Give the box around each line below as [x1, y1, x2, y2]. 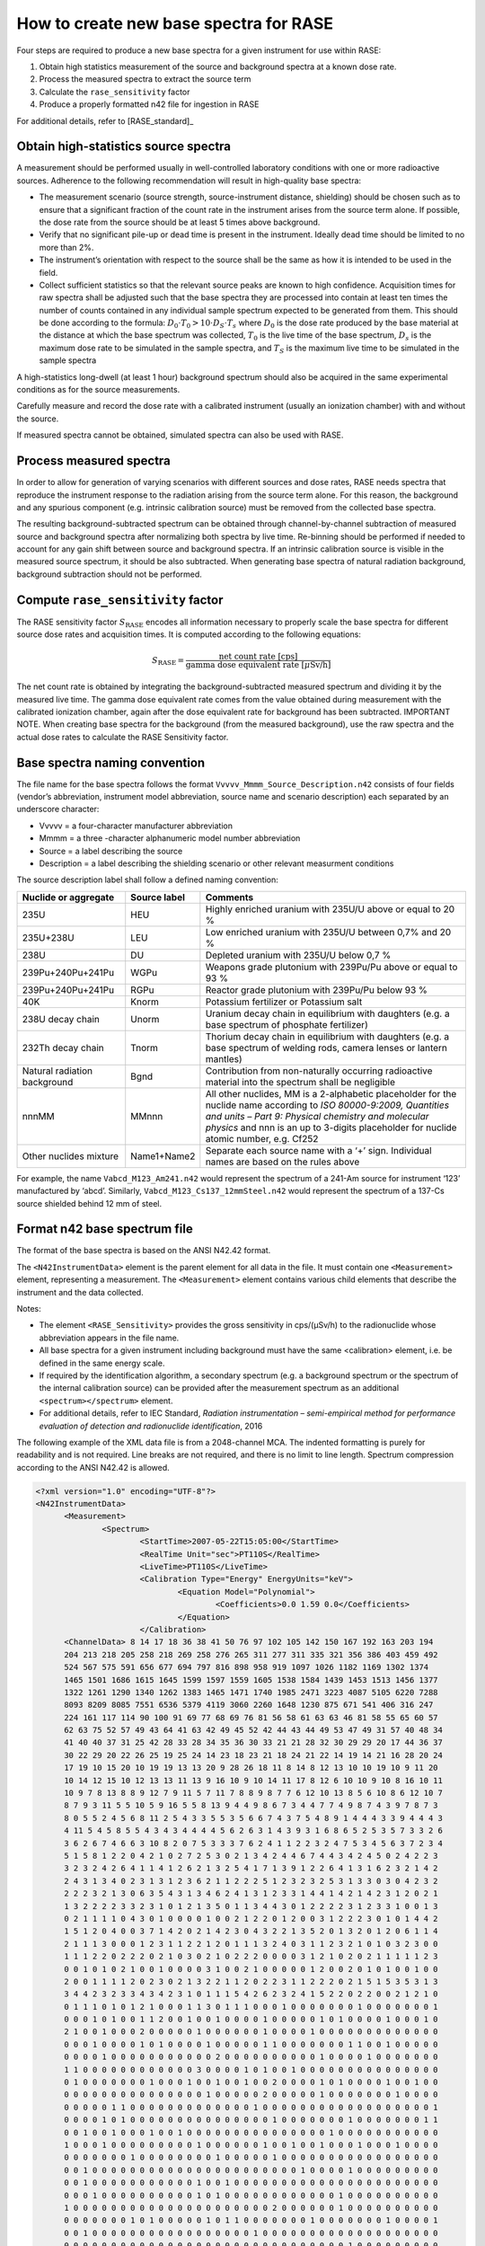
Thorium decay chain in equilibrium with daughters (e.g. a [205, 1030, 450, 1042]
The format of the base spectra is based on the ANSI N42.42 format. [16, 1245, 271, 1256]
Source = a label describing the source [39, 845, 183, 856]
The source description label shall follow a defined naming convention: [16, 874, 278, 885]
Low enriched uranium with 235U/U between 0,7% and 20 [205, 925, 452, 938]
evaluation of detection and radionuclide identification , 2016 [39, 1420, 263, 1431]
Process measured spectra [16, 454, 171, 469]
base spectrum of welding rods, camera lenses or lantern [205, 1041, 448, 1054]
